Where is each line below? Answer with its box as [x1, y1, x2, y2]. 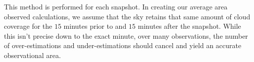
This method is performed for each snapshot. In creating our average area [4, 1, 228, 11]
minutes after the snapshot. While [138, 21, 241, 31]
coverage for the [4, 21, 52, 31]
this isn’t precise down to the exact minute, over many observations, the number [4, 30, 248, 41]
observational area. [4, 50, 61, 60]
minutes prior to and [63, 21, 127, 31]
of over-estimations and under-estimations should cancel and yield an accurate [4, 40, 242, 51]
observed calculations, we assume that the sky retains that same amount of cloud [4, 11, 251, 21]
